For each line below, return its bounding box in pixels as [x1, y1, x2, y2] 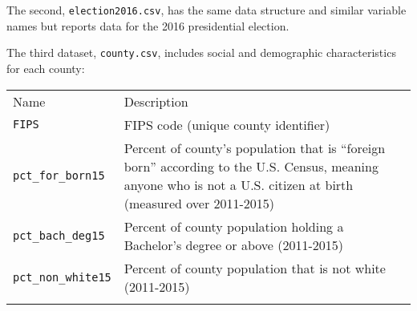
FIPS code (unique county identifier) [123, 115, 330, 134]
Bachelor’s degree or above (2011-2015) [123, 235, 344, 254]
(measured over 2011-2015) [123, 193, 275, 212]
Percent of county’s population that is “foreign [123, 138, 386, 157]
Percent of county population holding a [123, 216, 344, 236]
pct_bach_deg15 [13, 228, 105, 242]
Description [123, 91, 188, 111]
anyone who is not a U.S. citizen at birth [123, 175, 354, 194]
